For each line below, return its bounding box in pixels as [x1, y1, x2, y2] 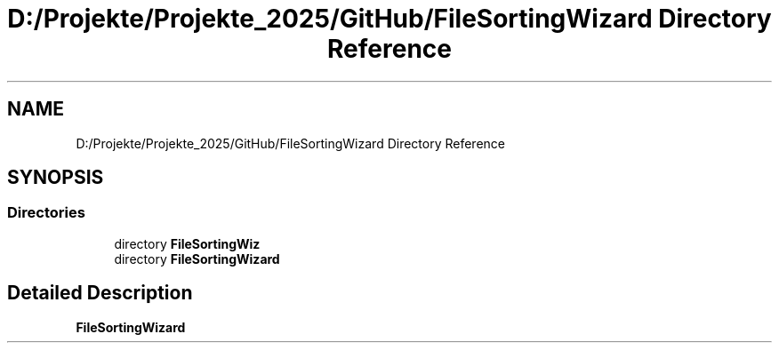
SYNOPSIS [7, 166, 104, 189]
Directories [7, 203, 85, 222]
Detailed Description [7, 282, 193, 305]
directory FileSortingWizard [114, 251, 280, 266]
